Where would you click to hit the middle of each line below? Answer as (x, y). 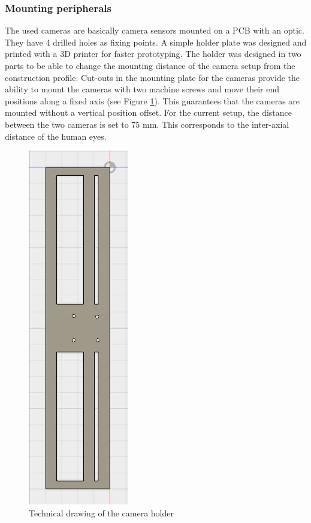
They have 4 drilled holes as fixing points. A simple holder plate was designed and (156, 42)
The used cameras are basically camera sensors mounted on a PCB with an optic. (155, 30)
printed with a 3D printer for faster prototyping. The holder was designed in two (153, 54)
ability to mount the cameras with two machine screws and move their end (142, 89)
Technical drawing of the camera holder (102, 513)
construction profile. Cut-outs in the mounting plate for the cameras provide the (153, 77)
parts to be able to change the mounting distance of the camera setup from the (150, 65)
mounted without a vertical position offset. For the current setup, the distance (148, 112)
